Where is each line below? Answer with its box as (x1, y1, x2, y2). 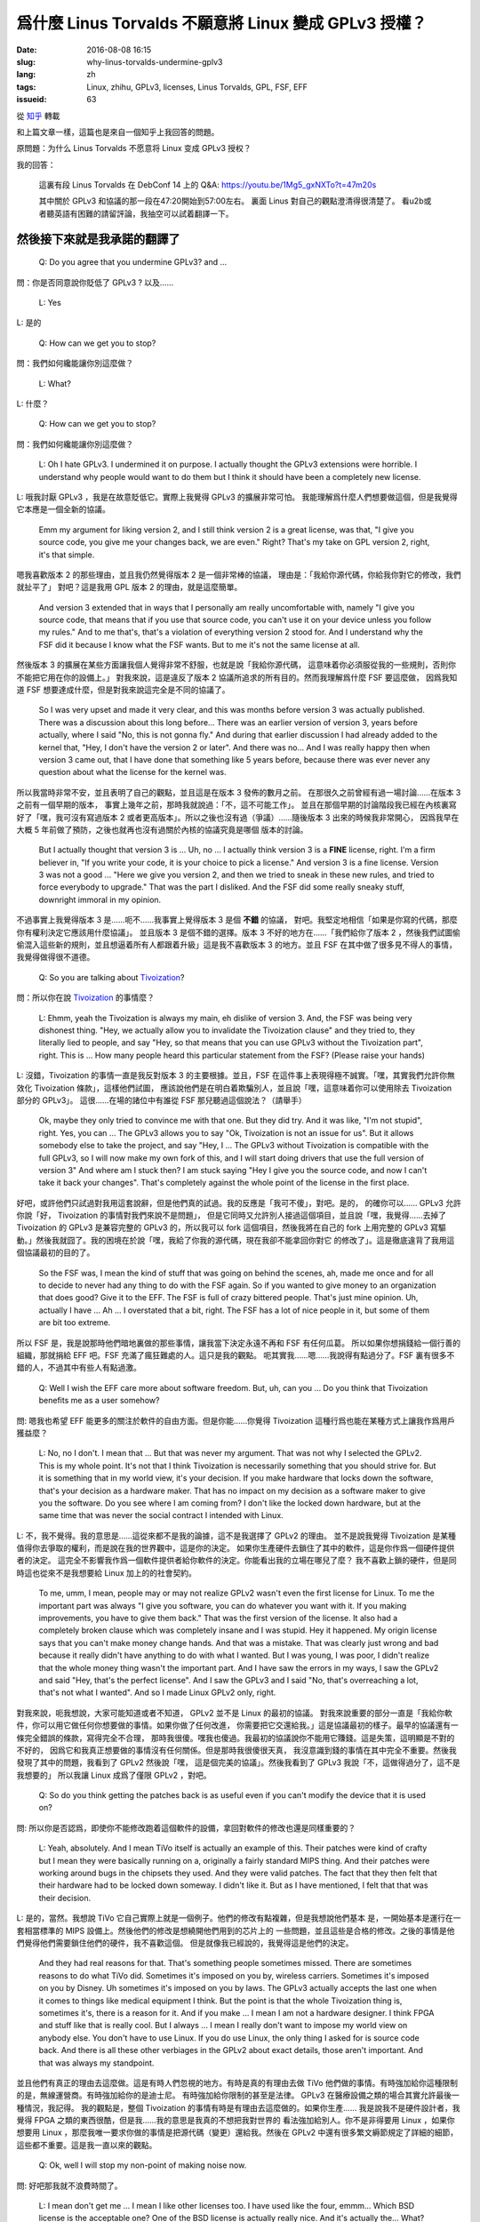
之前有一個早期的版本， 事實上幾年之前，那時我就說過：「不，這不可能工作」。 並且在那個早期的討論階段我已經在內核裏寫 (16, 800, 457, 811)
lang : (16, 69, 36, 80)
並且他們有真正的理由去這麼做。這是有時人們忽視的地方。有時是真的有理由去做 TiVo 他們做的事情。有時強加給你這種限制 (16, 2077, 458, 2088)
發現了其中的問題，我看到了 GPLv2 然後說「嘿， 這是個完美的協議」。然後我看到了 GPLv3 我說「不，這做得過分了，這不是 (16, 1757, 461, 1768)
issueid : (16, 94, 47, 105)
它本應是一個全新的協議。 (16, 504, 110, 515)
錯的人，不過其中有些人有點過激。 (16, 1363, 141, 1373)
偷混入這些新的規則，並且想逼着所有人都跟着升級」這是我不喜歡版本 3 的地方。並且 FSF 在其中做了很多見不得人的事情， (16, 939, 457, 950)
